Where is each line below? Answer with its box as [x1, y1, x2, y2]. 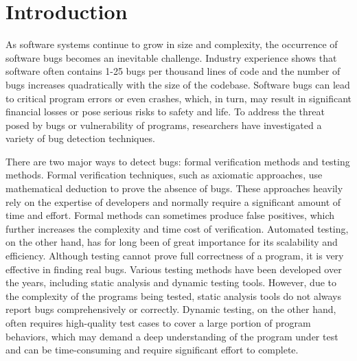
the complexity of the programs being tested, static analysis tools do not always [5, 288, 342, 303]
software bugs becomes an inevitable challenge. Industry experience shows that [5, 50, 337, 65]
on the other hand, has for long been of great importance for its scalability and [5, 235, 338, 249]
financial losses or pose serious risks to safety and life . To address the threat [5, 104, 325, 119]
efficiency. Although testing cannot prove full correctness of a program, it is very [5, 248, 344, 263]
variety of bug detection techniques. [5, 131, 155, 145]
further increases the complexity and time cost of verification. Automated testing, [5, 221, 349, 235]
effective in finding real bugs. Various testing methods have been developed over [5, 261, 342, 276]
